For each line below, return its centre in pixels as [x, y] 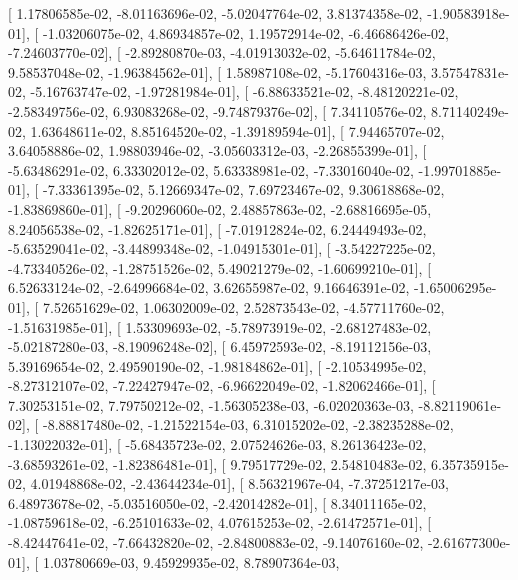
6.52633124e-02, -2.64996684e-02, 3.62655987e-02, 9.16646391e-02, [209, 287]
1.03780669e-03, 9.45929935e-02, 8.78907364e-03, [191, 561]
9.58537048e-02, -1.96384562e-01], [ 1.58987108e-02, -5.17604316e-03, [217, 71]
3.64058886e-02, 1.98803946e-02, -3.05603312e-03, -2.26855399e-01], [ [217, 150]
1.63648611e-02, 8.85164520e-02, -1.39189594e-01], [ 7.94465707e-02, [237, 130]
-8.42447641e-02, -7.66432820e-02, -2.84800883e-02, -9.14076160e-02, [216, 542]
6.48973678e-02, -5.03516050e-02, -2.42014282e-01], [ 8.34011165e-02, [217, 502]
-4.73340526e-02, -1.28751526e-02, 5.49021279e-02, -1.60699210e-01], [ [220, 267]
